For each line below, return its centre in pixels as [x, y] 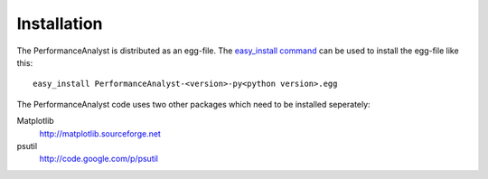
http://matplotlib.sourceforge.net [100, 133]
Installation [60, 24]
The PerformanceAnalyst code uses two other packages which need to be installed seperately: [193, 104]
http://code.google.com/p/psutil [99, 159]
